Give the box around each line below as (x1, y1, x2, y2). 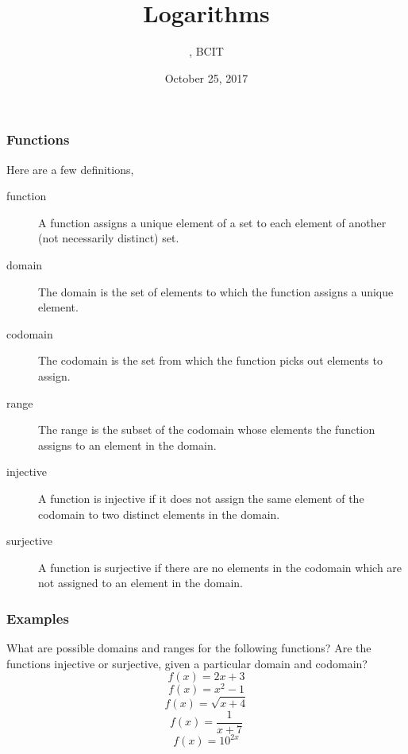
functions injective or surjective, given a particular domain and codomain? (6, 655, 368, 671)
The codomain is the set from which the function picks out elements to (38, 352, 383, 369)
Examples (6, 608, 69, 628)
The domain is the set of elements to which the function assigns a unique (38, 283, 394, 300)
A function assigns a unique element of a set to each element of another (38, 214, 387, 230)
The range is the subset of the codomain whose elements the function (38, 421, 375, 438)
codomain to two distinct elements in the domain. (38, 505, 280, 522)
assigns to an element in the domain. (38, 436, 217, 453)
